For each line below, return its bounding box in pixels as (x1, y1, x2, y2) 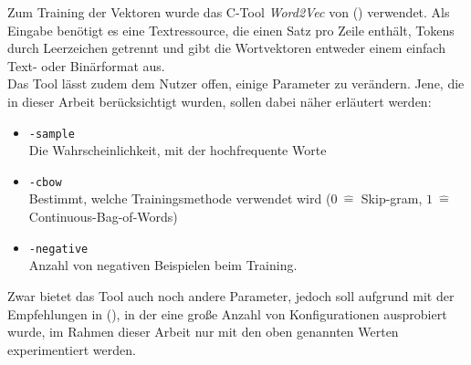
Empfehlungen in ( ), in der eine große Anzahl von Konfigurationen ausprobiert (7, 304, 447, 323)
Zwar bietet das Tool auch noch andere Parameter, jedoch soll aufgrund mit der (7, 286, 455, 305)
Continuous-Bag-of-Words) (28, 207, 178, 226)
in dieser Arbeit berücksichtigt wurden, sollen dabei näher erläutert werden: (7, 91, 432, 110)
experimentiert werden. (7, 339, 136, 359)
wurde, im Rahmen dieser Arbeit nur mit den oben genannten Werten (7, 322, 399, 341)
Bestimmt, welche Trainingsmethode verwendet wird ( (28, 189, 331, 208)
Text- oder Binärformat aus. (7, 56, 165, 75)
